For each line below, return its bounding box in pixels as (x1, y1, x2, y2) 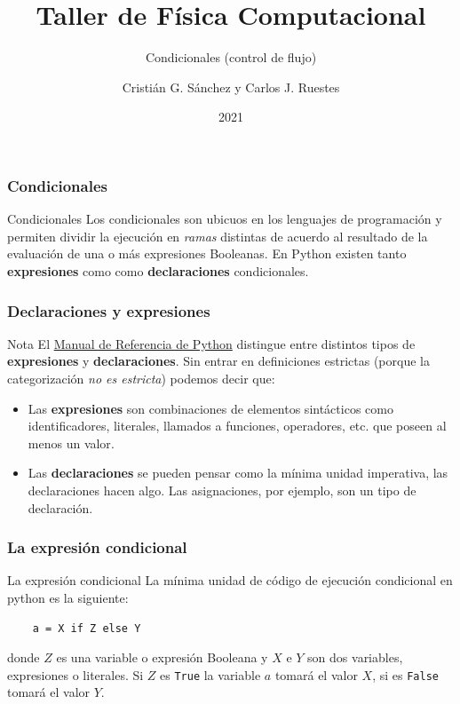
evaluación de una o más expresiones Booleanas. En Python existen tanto (7, 244, 407, 263)
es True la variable (160, 665, 261, 684)
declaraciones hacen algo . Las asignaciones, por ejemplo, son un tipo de (28, 480, 416, 499)
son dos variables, (307, 648, 403, 667)
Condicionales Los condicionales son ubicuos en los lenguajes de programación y (7, 210, 442, 228)
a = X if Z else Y (32, 621, 141, 635)
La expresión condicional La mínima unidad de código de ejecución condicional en (7, 571, 453, 589)
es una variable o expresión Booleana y (56, 648, 268, 667)
